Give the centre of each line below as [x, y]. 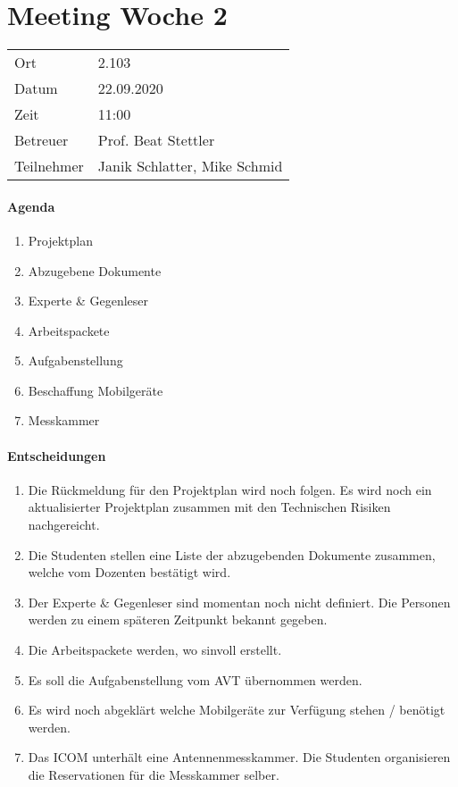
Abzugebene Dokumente [95, 270]
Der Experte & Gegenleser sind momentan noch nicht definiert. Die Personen [239, 602]
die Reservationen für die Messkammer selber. [154, 774]
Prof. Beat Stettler [156, 140]
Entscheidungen [57, 455]
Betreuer [42, 140]
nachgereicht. [64, 525]
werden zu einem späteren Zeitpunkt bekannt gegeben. [178, 620]
